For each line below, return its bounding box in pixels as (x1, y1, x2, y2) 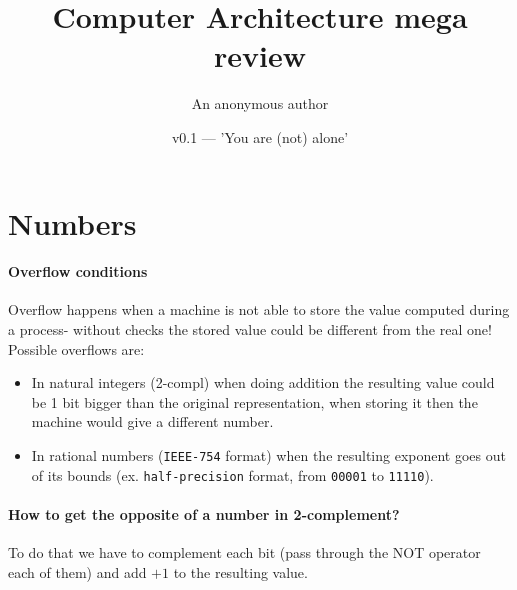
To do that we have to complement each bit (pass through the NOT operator (8, 542, 481, 563)
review (214, 35, 306, 76)
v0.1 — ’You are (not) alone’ (171, 126, 349, 147)
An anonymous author (191, 93, 329, 114)
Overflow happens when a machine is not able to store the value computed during (8, 299, 510, 320)
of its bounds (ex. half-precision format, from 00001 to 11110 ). (31, 464, 434, 485)
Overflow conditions (8, 261, 148, 282)
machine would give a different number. (31, 411, 274, 432)
